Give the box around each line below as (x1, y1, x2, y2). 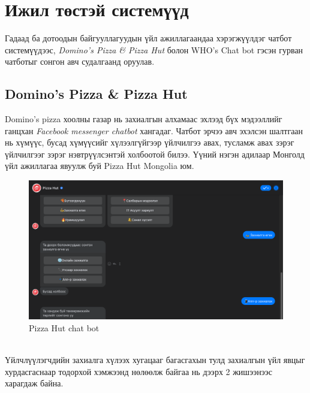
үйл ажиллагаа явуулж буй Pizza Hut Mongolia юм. (5, 159, 194, 172)
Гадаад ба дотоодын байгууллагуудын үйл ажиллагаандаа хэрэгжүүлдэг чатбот (5, 32, 292, 44)
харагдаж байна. (5, 377, 64, 389)
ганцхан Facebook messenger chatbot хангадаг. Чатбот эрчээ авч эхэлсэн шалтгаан (5, 124, 303, 137)
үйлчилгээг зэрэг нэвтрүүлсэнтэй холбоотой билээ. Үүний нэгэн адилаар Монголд (5, 147, 305, 160)
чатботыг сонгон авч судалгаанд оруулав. (5, 55, 155, 68)
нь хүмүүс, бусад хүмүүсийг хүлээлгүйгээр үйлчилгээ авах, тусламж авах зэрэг (5, 136, 294, 149)
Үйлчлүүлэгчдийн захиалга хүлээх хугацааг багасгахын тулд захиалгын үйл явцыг (5, 353, 305, 366)
